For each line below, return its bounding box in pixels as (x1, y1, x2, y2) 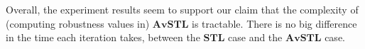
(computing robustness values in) (6, 16, 150, 31)
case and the (228, 30, 283, 45)
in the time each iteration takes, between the (6, 30, 200, 45)
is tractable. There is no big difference (192, 16, 357, 31)
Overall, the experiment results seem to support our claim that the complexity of (6, 2, 359, 16)
